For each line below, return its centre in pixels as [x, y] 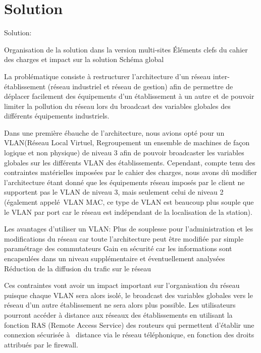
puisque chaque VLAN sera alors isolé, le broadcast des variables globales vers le [128, 295]
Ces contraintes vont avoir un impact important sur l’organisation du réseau [122, 285]
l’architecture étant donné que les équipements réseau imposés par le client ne [124, 182]
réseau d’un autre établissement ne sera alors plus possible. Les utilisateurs [120, 305]
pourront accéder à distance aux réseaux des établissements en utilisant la [118, 314]
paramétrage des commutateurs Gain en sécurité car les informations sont [118, 248]
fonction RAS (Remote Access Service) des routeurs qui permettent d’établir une [129, 325]
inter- [221, 76]
